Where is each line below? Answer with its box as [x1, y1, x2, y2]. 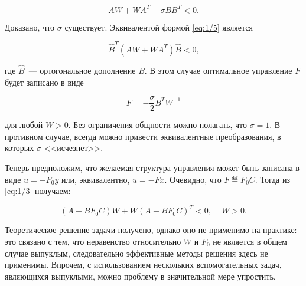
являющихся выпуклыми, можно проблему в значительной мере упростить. [5, 269, 276, 282]
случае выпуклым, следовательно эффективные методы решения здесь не [5, 246, 268, 259]
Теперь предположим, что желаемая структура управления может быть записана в [5, 162, 300, 174]
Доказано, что [5, 21, 55, 33]
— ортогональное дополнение [28, 64, 136, 77]
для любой [5, 119, 43, 131]
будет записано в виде [5, 75, 84, 88]
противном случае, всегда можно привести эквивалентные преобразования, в [5, 130, 281, 142]
